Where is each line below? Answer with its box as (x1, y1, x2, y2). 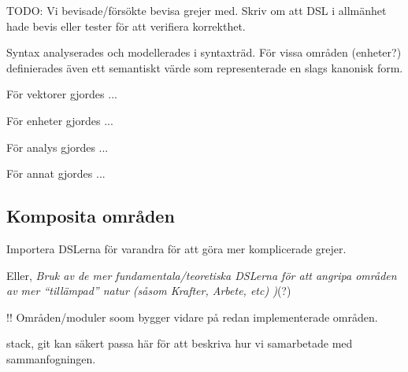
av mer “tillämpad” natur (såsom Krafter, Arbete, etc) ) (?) (6, 282, 291, 299)
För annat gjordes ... (6, 165, 106, 182)
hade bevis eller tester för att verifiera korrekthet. (6, 17, 246, 34)
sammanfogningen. (6, 350, 96, 366)
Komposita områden (6, 204, 175, 228)
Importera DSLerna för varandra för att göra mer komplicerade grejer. (6, 240, 347, 256)
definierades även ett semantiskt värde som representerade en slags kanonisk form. (6, 59, 403, 76)
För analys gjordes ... (6, 138, 109, 155)
